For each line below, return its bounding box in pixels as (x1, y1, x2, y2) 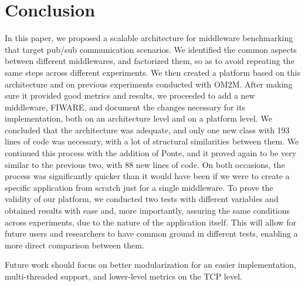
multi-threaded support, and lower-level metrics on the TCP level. (5, 270, 242, 282)
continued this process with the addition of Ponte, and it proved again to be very (5, 147, 297, 159)
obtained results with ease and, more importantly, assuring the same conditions (5, 204, 290, 217)
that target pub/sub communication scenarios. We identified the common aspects (5, 43, 297, 55)
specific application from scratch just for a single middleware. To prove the (5, 181, 273, 193)
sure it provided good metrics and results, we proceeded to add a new (5, 89, 255, 102)
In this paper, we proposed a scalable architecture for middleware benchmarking (5, 32, 293, 44)
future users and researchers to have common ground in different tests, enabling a (5, 227, 298, 240)
